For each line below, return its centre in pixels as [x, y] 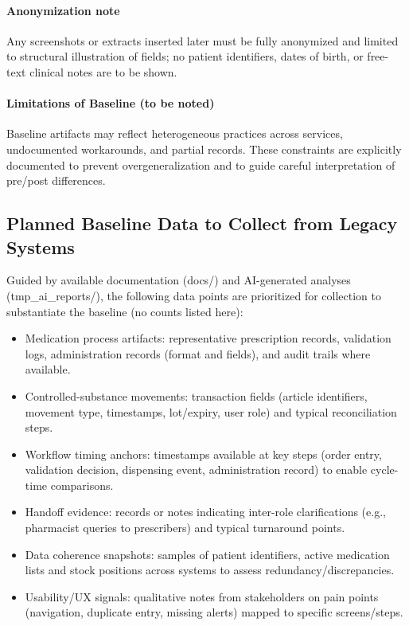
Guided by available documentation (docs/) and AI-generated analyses [179, 280]
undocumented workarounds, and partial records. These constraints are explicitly [204, 149]
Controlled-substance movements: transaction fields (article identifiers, [196, 395]
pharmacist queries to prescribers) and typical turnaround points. [185, 528]
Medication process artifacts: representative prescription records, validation [208, 338]
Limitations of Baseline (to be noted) [111, 103]
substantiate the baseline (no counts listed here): [125, 311]
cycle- [384, 469]
